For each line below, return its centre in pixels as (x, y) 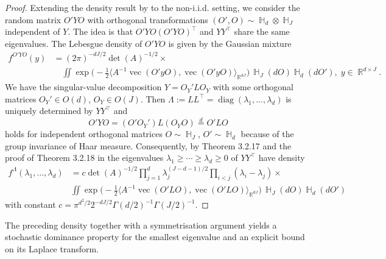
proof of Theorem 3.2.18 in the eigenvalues (84, 158)
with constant (30, 204)
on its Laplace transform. (52, 248)
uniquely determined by (49, 111)
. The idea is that (100, 31)
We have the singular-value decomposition (83, 87)
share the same (262, 31)
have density (282, 158)
